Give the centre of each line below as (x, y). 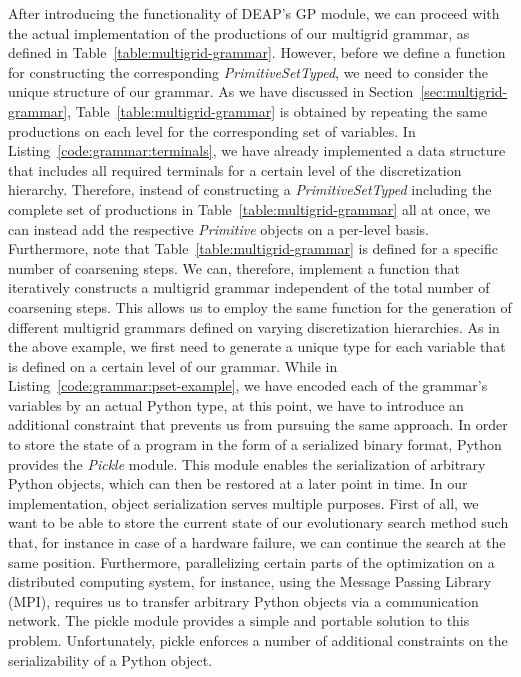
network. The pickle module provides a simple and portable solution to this (239, 620)
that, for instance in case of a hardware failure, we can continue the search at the (257, 542)
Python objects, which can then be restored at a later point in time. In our (238, 483)
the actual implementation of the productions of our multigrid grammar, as (239, 32)
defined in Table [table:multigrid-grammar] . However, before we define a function (257, 52)
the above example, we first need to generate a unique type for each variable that (257, 346)
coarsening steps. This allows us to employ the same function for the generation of (260, 306)
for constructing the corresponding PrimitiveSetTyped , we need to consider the (248, 71)
